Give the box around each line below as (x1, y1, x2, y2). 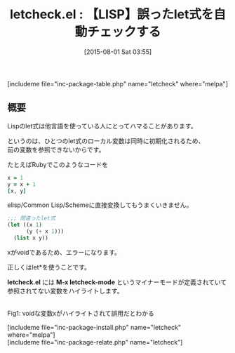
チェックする (86, 24, 161, 40)
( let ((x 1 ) (7, 222, 42, 229)
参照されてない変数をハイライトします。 (7, 286, 123, 295)
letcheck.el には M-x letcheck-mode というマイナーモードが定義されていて (7, 278, 227, 286)
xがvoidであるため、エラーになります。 (7, 248, 121, 256)
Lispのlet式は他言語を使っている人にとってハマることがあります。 (7, 121, 198, 130)
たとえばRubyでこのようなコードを (7, 160, 109, 168)
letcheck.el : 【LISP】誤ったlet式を (9, 6, 214, 22)
